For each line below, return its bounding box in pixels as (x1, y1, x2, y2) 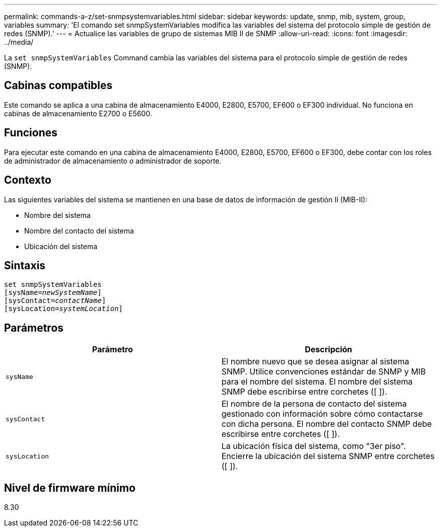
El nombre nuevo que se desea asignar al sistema (222, 356, 409, 367)
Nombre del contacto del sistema (24, 226, 134, 235)
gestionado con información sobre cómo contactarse (222, 409, 423, 419)
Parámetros (4, 321, 64, 334)
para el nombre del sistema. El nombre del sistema (222, 376, 413, 387)
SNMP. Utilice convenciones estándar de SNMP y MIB (222, 366, 426, 377)
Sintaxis (4, 259, 46, 272)
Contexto (4, 174, 51, 187)
